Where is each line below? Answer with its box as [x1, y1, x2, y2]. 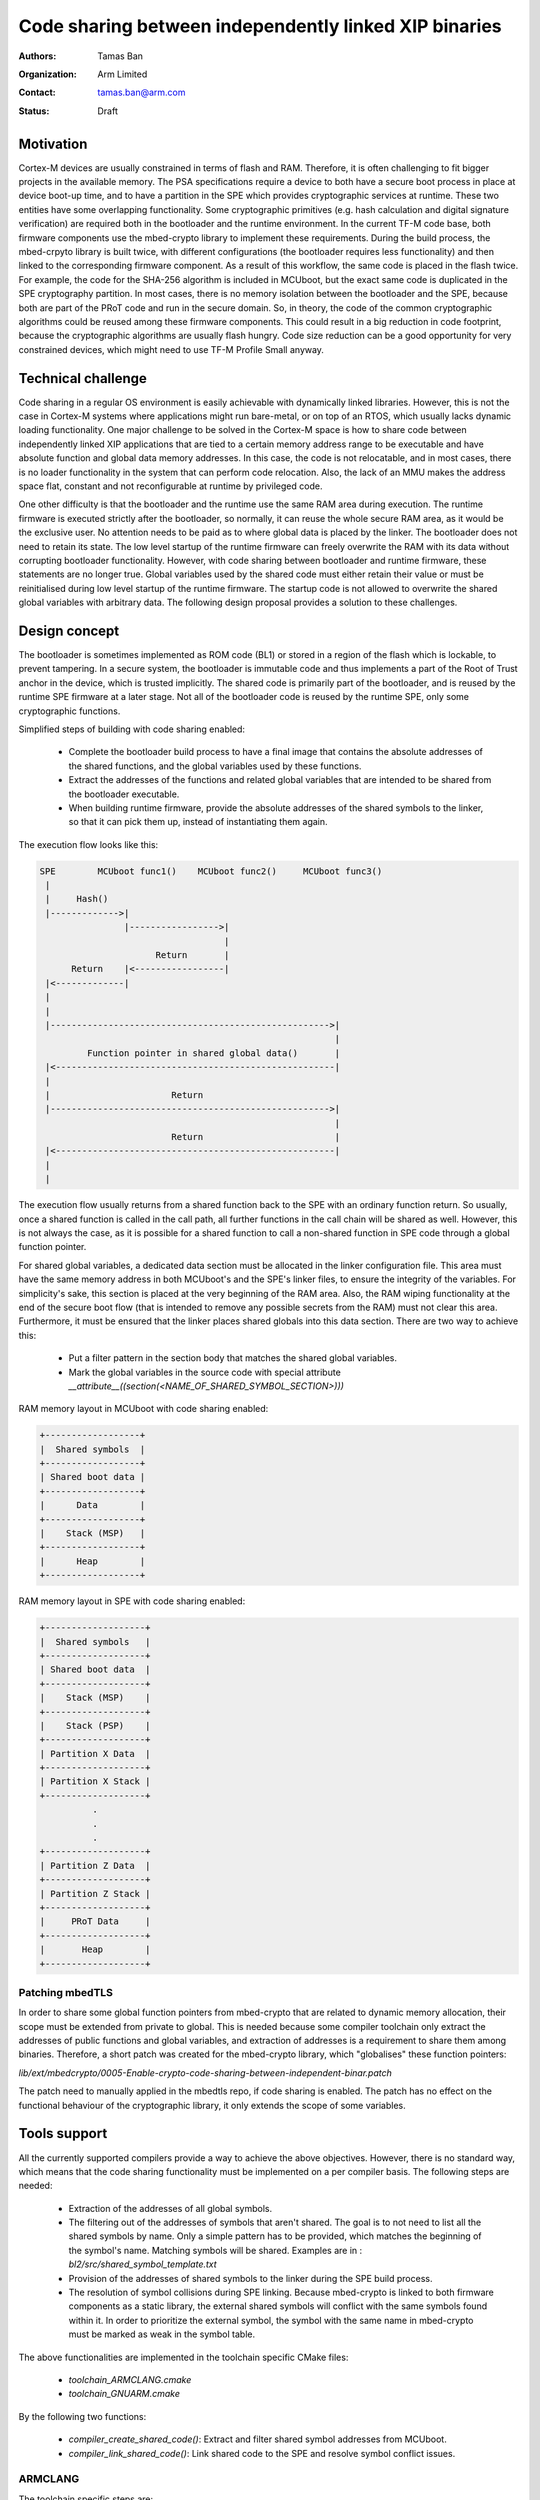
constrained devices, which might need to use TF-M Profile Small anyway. [18, 343, 325, 355]
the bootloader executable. [68, 788, 180, 800]
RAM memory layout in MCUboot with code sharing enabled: [18, 1403, 269, 1415]
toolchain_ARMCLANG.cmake [68, 2374, 192, 2385]
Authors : [18, 50, 57, 62]
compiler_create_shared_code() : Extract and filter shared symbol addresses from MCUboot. [68, 2433, 447, 2445]
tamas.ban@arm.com [97, 86, 186, 99]
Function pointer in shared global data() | [86, 1047, 341, 1059]
